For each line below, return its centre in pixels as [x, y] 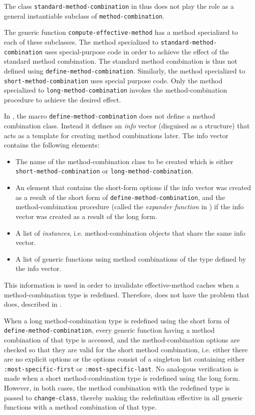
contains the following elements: [52, 145]
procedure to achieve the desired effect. [63, 99]
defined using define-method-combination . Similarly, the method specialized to [125, 70]
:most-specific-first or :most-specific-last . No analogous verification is [121, 368]
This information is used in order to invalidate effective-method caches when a [122, 284]
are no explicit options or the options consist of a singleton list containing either [124, 359]
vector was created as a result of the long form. [86, 216]
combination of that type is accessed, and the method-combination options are [122, 339]
